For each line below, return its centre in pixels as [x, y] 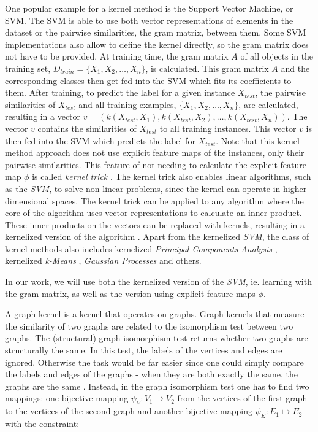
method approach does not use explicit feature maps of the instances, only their [155, 152]
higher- [296, 188]
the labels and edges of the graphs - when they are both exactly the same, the [151, 374]
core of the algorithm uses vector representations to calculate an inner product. [153, 213]
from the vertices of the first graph [242, 398]
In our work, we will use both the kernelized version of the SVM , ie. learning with [158, 281]
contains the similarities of [87, 128]
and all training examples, [127, 104]
